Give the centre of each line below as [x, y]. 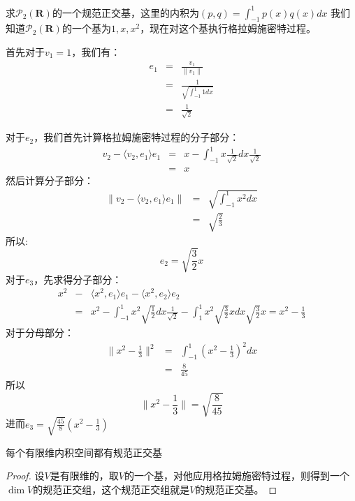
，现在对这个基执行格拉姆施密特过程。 [228, 28]
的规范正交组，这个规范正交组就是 [111, 489]
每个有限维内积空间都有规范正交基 [84, 452]
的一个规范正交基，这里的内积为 [125, 12]
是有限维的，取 [84, 476]
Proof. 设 [25, 476]
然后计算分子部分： [50, 180]
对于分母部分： [40, 332]
